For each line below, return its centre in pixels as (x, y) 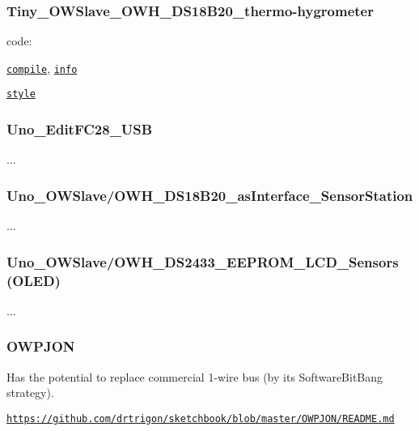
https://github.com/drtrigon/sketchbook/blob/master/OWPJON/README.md (201, 418)
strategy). (30, 393)
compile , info (42, 68)
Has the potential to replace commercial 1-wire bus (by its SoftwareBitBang (195, 376)
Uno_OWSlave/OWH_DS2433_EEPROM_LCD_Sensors (203, 261)
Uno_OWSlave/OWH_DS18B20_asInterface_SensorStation (210, 195)
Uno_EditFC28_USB (80, 129)
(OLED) (34, 280)
